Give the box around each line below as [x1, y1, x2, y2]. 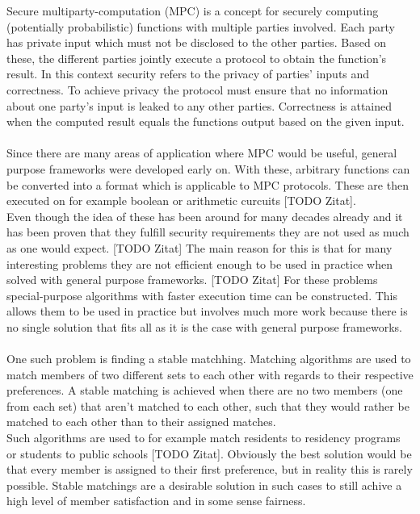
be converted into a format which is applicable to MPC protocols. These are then [6, 176, 409, 193]
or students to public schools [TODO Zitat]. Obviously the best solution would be [6, 445, 412, 462]
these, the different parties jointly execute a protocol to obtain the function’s [6, 49, 387, 66]
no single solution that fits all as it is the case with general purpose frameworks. [6, 318, 402, 335]
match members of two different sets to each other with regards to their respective [6, 366, 414, 382]
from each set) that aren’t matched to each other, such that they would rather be [6, 397, 409, 414]
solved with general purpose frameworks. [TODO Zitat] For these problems [6, 271, 378, 288]
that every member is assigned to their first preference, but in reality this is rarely [6, 461, 413, 478]
